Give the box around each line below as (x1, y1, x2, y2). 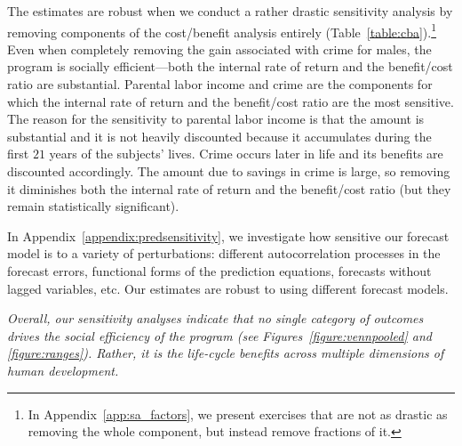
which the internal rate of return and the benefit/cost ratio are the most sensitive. (7, 92, 454, 110)
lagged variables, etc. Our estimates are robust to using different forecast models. (7, 279, 449, 297)
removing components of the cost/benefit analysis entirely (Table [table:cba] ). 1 (7, 20, 437, 41)
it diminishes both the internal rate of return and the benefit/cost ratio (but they (7, 179, 451, 198)
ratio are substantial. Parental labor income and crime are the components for (7, 75, 433, 93)
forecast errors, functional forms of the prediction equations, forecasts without (7, 261, 432, 280)
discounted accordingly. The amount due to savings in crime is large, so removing (7, 162, 450, 180)
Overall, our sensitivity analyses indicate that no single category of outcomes (7, 309, 424, 328)
